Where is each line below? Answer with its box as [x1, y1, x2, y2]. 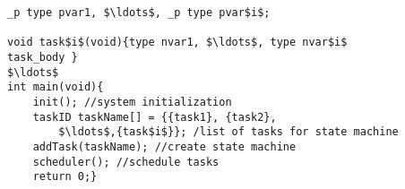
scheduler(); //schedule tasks [32, 155, 220, 168]
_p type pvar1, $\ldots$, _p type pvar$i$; [7, 6, 271, 19]
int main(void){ [7, 81, 104, 94]
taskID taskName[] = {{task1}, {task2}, [32, 110, 277, 124]
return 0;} [32, 170, 98, 184]
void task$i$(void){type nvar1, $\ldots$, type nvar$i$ [7, 36, 348, 49]
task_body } [7, 50, 78, 64]
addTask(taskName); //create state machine [32, 140, 297, 153]
